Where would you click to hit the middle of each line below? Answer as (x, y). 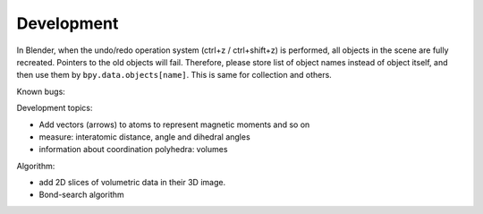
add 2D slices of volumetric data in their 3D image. (132, 183)
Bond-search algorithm (81, 195)
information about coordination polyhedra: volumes (133, 150)
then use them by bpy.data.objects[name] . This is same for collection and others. (174, 75)
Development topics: (55, 108)
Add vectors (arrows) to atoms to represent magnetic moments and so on (174, 124)
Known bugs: (41, 91)
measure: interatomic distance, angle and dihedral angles (144, 137)
